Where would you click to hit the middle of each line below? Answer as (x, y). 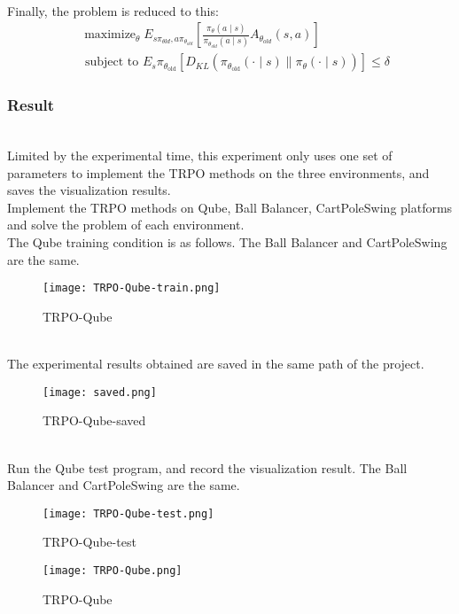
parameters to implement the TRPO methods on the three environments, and (218, 172)
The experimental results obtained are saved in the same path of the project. (216, 364)
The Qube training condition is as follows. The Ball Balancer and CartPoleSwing (227, 242)
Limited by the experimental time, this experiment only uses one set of (200, 155)
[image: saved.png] (100, 392)
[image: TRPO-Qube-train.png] (132, 288)
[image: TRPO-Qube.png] (113, 570)
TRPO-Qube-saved (94, 420)
